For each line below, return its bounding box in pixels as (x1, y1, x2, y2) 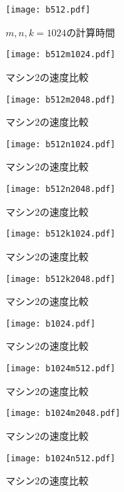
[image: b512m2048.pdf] (6, 94, 116, 105)
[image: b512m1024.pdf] (6, 50, 116, 60)
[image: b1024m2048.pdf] (6, 408, 121, 419)
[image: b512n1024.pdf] (6, 139, 116, 149)
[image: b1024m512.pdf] (6, 364, 116, 373)
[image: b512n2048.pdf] (6, 184, 116, 194)
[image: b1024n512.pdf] (6, 453, 116, 463)
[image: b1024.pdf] (6, 318, 95, 329)
